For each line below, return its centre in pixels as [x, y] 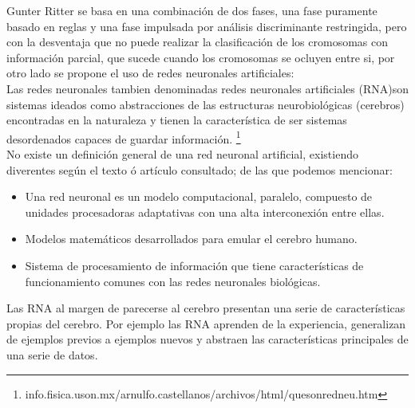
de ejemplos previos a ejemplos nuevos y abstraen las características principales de [207, 339]
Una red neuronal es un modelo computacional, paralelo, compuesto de [199, 196]
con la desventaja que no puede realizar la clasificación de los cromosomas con [198, 42]
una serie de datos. [52, 354]
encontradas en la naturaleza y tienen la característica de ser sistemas [177, 120]
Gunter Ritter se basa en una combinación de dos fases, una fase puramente [192, 10]
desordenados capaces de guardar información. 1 [124, 137]
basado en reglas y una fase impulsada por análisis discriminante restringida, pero [207, 26]
